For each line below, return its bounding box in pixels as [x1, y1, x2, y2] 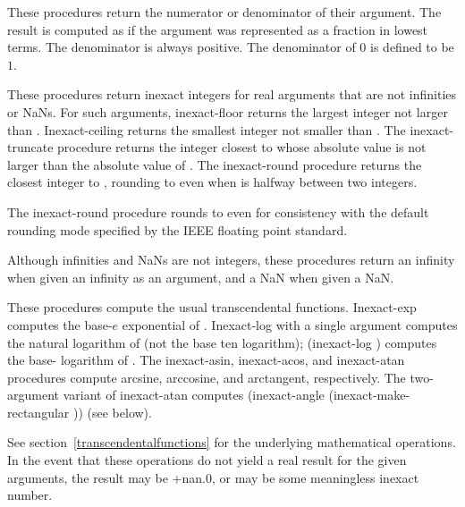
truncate [7, 138, 54, 156]
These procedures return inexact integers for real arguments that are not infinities [7, 85, 457, 104]
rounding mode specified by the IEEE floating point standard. [7, 220, 348, 239]
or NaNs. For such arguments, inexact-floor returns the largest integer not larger [7, 102, 448, 121]
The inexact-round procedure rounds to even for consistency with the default [7, 202, 429, 221]
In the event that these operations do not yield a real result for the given [7, 451, 407, 469]
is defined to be [370, 38, 454, 56]
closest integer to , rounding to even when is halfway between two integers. [7, 173, 418, 191]
